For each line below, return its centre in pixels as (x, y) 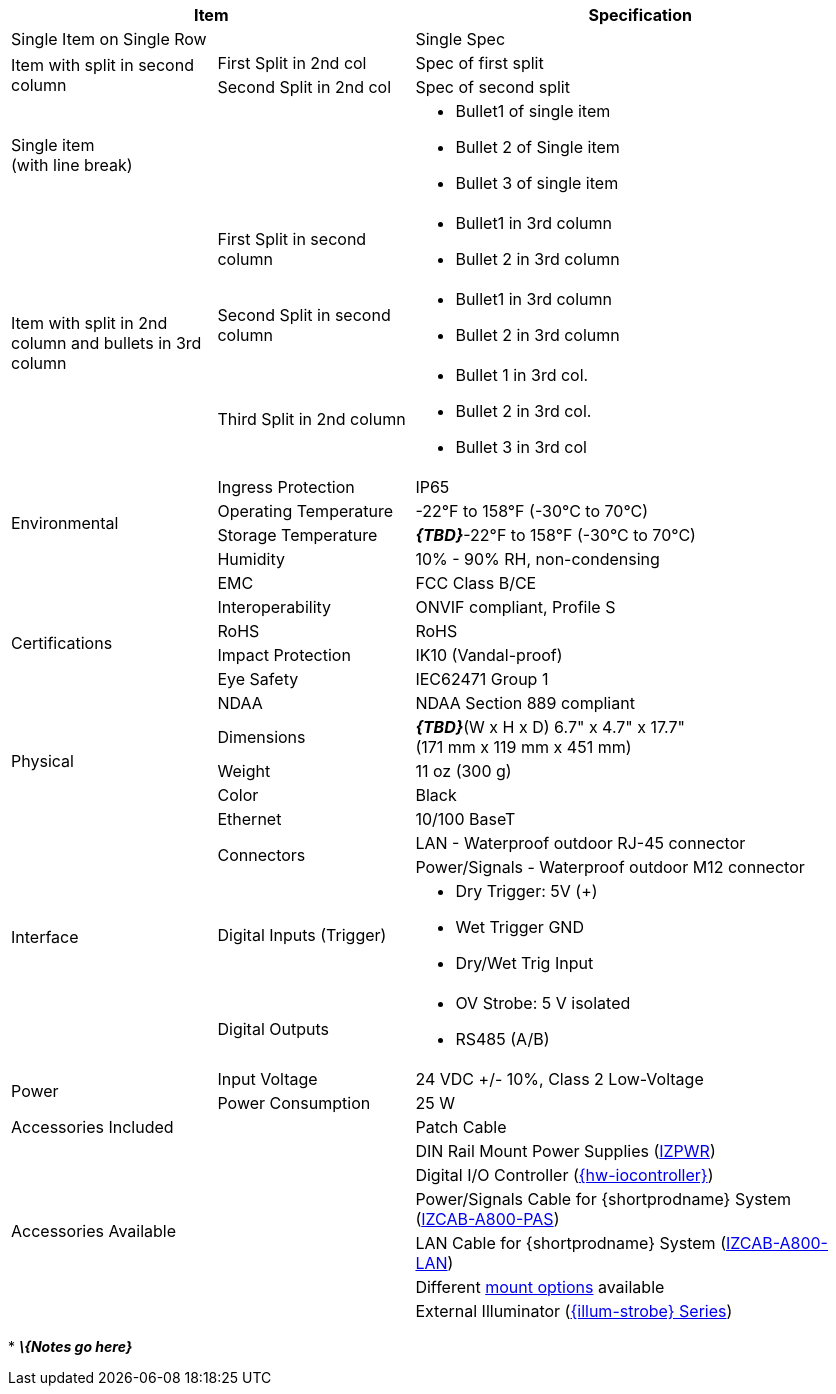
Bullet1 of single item (533, 111)
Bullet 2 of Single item (537, 147)
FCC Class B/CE (476, 583)
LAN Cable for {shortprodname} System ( (570, 1243)
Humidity (251, 559)
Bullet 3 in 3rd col (521, 447)
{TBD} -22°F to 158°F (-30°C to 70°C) (555, 535)
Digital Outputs (273, 1029)
